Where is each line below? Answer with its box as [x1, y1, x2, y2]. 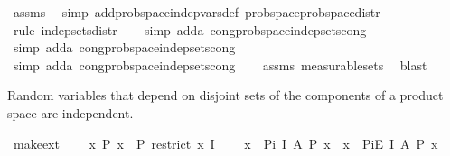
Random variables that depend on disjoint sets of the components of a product [7, 86, 444, 105]
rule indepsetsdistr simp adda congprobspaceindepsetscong [13, 20, 367, 39]
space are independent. [7, 103, 134, 122]
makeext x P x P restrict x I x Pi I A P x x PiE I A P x [13, 133, 438, 152]
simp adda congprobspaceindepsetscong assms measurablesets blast [13, 55, 427, 74]
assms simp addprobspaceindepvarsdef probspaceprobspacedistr [13, 3, 380, 21]
